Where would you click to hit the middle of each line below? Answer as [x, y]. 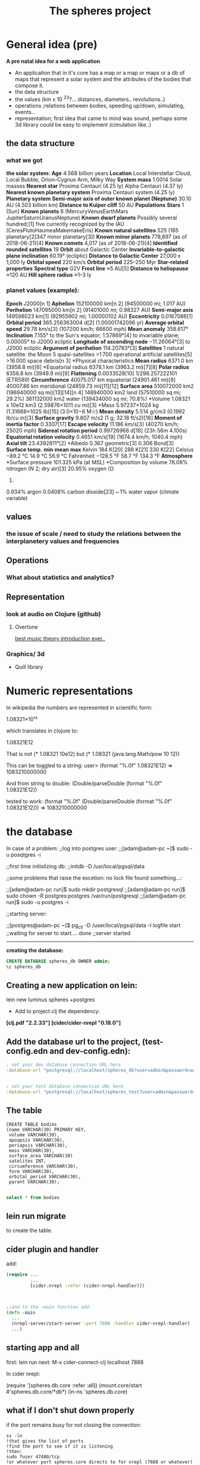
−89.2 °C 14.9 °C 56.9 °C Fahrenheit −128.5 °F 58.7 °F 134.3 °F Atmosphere [99, 456]
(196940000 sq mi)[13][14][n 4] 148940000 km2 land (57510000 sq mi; [94, 392]
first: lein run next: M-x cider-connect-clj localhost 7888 [75, 1362]
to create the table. [29, 1230]
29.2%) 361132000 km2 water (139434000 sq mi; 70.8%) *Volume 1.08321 [98, 399]
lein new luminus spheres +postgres [51, 1000]
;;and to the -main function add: [49, 1307]
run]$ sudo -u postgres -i [37, 902]
